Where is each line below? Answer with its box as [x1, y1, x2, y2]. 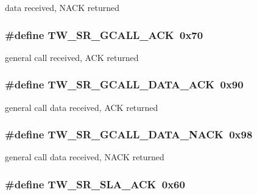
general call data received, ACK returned [5, 101, 158, 113]
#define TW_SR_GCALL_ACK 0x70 [5, 27, 203, 42]
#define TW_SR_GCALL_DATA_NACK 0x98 [5, 127, 253, 142]
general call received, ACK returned [5, 51, 139, 63]
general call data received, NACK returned [5, 151, 164, 163]
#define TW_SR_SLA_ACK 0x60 [5, 176, 185, 191]
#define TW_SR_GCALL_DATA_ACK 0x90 [5, 77, 244, 92]
